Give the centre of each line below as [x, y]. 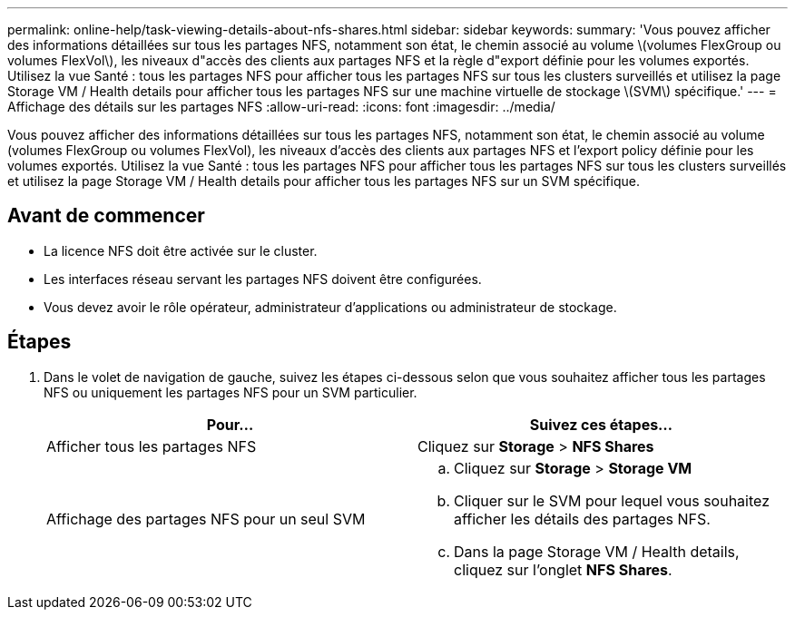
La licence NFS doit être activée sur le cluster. [181, 250]
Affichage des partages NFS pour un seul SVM [206, 519]
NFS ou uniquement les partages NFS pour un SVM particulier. [231, 392]
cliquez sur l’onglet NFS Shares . [563, 569]
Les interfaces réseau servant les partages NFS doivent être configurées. [263, 279]
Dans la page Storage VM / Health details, [597, 551]
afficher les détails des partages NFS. [582, 519]
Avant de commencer [106, 216]
